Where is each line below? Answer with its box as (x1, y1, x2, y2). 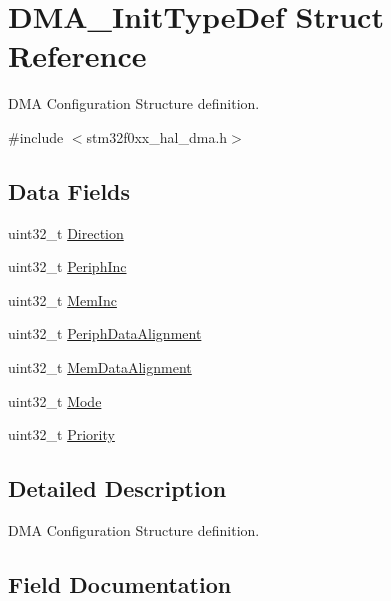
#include (8, 126, 64, 147)
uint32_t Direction (8, 222, 124, 243)
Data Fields (8, 175, 131, 206)
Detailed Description (8, 473, 227, 504)
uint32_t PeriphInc (8, 256, 127, 277)
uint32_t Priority (8, 424, 115, 445)
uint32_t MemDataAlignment (8, 357, 192, 378)
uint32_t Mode (8, 390, 102, 411)
